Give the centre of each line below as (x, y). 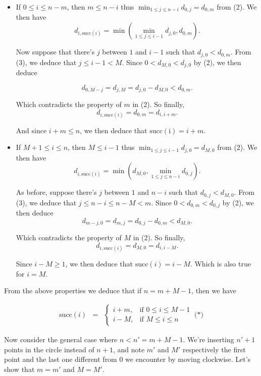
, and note (129, 349)
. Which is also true (220, 264)
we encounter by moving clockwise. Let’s (188, 359)
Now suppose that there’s (55, 52)
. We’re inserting (208, 339)
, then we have (214, 290)
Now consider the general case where (61, 339)
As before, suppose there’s (56, 192)
